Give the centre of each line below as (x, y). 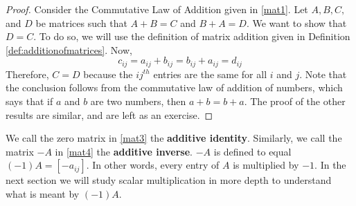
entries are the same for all (210, 74)
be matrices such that (81, 22)
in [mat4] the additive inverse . (124, 151)
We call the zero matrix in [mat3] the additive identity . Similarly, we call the (174, 138)
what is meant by (43, 193)
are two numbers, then (138, 101)
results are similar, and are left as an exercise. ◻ (109, 114)
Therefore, (27, 74)
